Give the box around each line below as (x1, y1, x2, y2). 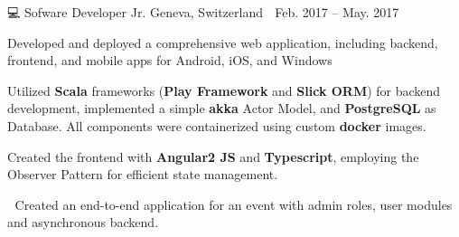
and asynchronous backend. (7, 213, 159, 232)
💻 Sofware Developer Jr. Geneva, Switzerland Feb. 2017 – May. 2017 (7, 3, 399, 21)
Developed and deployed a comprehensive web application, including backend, (7, 33, 438, 52)
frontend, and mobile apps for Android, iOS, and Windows (7, 51, 333, 70)
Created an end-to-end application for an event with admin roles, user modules (14, 194, 453, 213)
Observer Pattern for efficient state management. (7, 165, 278, 184)
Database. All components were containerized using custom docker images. (7, 116, 426, 135)
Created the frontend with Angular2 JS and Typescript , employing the (7, 147, 419, 166)
